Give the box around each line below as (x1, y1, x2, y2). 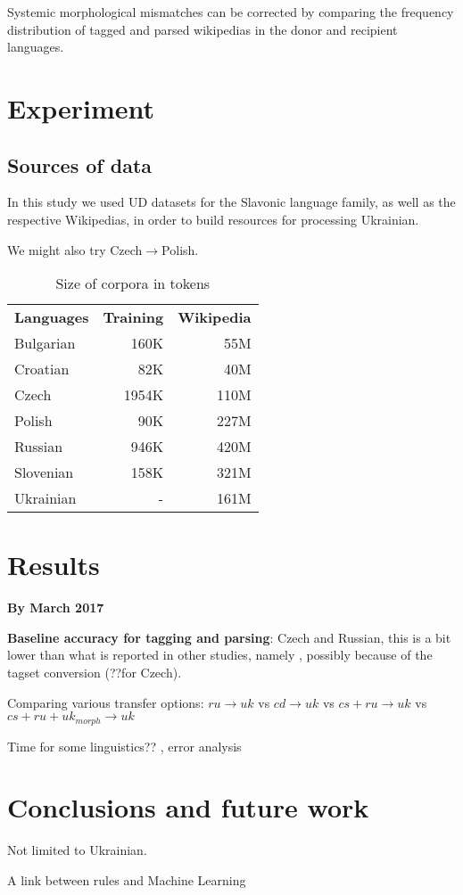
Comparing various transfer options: (7, 693, 204, 711)
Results (7, 546, 100, 583)
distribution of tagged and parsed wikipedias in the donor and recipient (7, 20, 398, 38)
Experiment (7, 89, 155, 126)
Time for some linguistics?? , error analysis (7, 736, 242, 755)
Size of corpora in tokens (55, 273, 211, 294)
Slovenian (14, 462, 74, 483)
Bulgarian (14, 333, 76, 354)
